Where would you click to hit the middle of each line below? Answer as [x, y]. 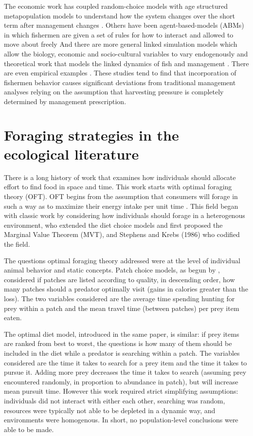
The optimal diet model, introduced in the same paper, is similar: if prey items [122, 334]
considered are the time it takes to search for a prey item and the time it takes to [126, 362]
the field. [17, 244]
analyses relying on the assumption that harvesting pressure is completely [114, 92]
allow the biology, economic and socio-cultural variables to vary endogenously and [126, 53]
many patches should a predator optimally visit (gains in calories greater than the [126, 289]
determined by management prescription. [65, 101]
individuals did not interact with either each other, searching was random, [115, 400]
